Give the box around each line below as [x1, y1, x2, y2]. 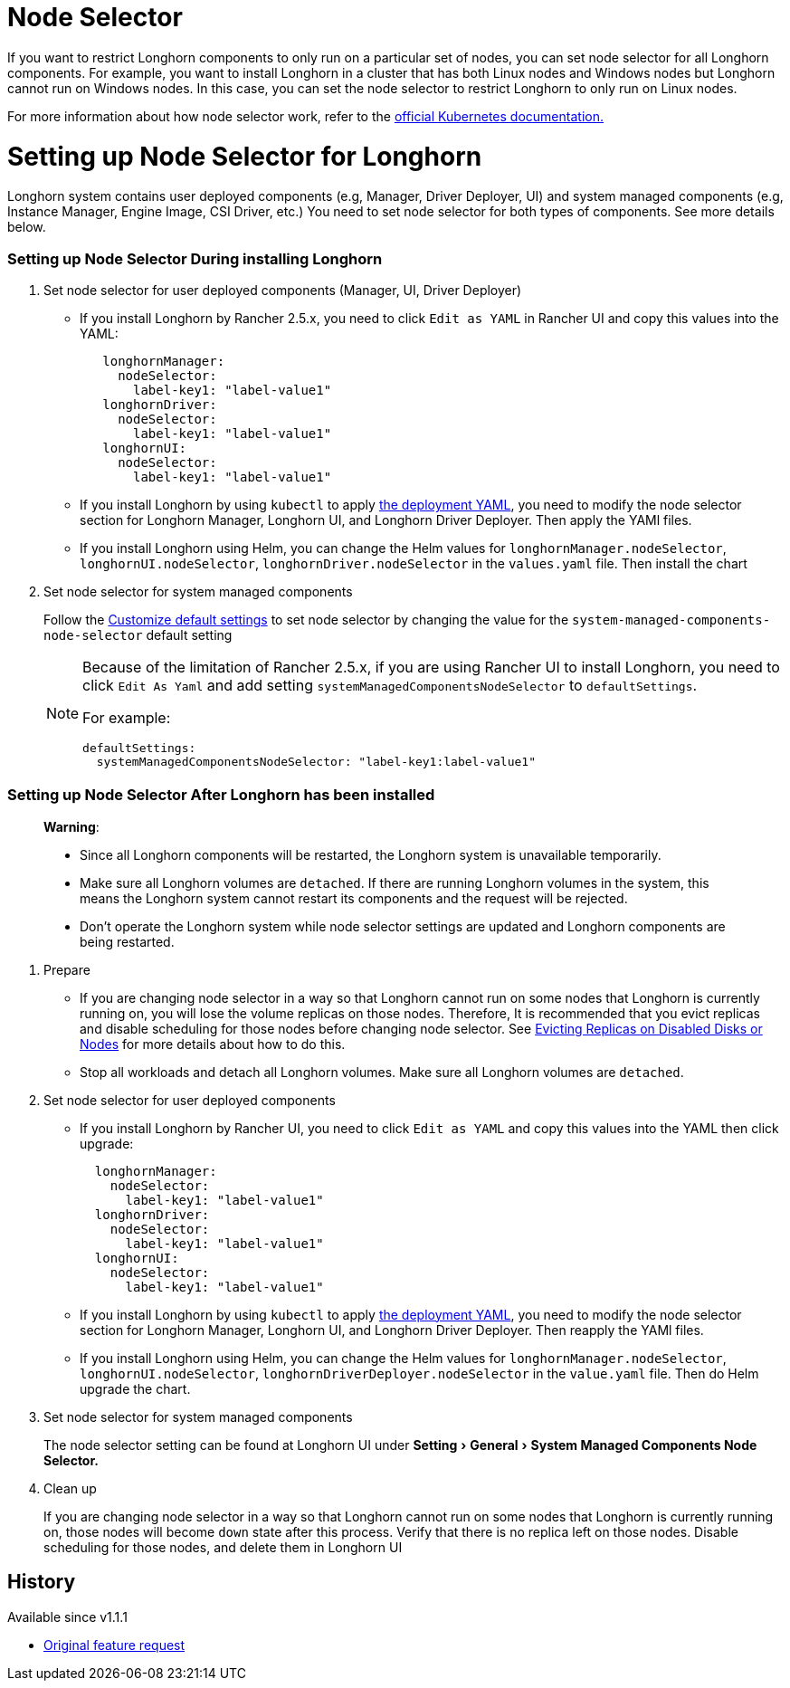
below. [7, 219, 46, 235]
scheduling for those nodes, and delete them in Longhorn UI [43, 1539, 403, 1555]
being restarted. [80, 933, 175, 949]
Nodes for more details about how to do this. [80, 1035, 346, 1052]
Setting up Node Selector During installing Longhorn [7, 249, 383, 268]
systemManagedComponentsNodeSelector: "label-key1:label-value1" [96, 755, 536, 768]
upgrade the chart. [80, 1380, 191, 1397]
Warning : [43, 818, 100, 834]
